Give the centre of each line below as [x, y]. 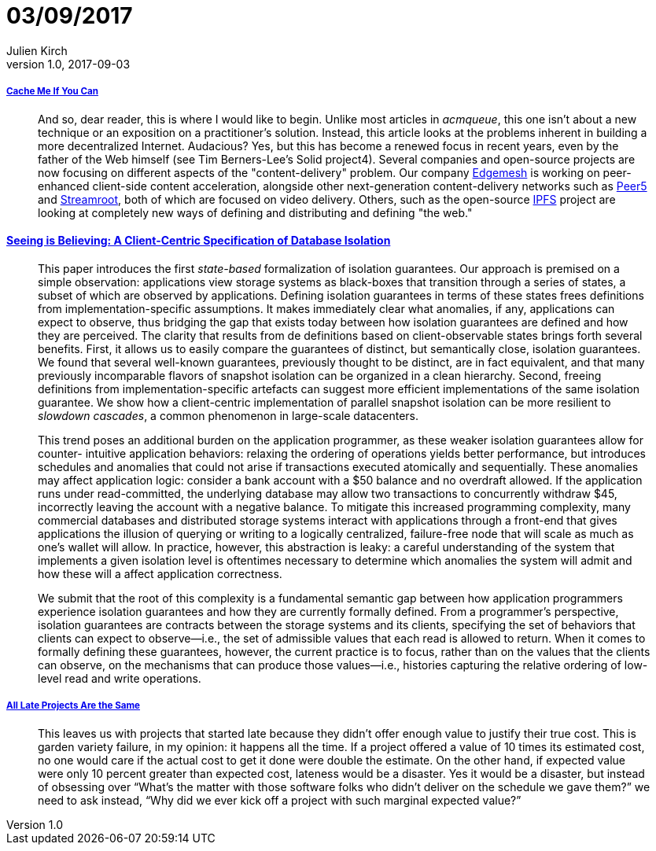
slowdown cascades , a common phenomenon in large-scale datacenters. [228, 415]
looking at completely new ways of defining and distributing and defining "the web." [255, 212]
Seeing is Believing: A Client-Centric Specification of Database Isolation [199, 241]
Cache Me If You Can [53, 92]
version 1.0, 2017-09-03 [68, 64]
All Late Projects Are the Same [74, 706]
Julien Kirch [37, 50]
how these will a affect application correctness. [160, 573]
